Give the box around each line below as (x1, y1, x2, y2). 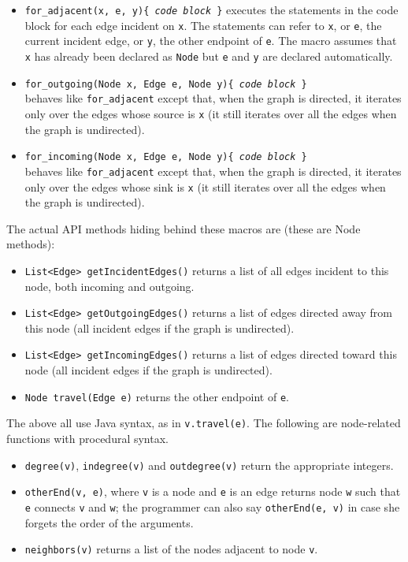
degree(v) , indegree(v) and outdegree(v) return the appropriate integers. (24, 456, 394, 473)
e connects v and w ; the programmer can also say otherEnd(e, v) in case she (24, 498, 400, 515)
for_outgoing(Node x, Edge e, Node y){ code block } (24, 78, 307, 90)
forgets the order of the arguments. (24, 514, 194, 530)
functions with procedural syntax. (6, 430, 169, 446)
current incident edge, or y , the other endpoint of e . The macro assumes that (24, 32, 397, 49)
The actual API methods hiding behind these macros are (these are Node (6, 220, 361, 236)
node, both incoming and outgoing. (24, 277, 195, 294)
